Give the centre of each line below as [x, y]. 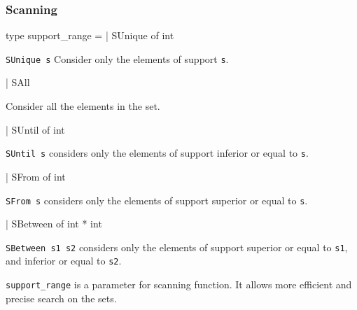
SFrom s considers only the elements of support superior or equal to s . [157, 200]
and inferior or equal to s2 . [64, 261]
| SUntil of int [35, 129]
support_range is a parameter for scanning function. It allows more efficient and [179, 284]
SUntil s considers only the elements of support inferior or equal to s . [157, 153]
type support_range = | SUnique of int [90, 35]
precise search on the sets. [61, 298]
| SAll [18, 82]
